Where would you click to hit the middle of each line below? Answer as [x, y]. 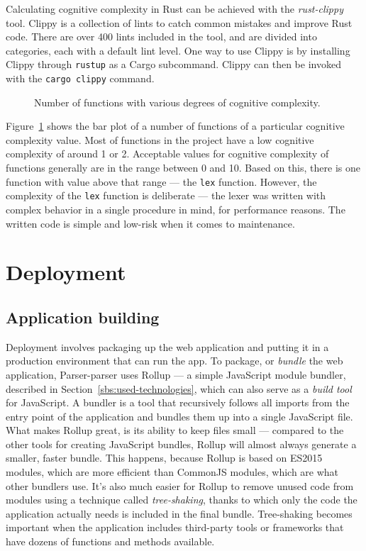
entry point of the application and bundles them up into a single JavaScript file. [179, 416]
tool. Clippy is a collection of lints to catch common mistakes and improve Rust [179, 22]
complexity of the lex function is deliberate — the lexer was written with [166, 195]
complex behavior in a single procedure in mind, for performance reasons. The [176, 209]
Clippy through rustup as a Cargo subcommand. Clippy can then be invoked [173, 64]
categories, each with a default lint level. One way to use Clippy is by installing [178, 50]
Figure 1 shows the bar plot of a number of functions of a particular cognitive [175, 126]
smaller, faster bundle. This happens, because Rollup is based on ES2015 [164, 458]
